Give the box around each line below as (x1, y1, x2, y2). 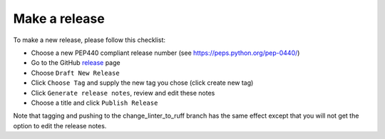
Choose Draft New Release (31, 68, 120, 77)
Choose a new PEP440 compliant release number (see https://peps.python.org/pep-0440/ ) (31, 48, 300, 57)
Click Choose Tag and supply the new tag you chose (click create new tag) (31, 78, 254, 87)
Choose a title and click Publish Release (31, 98, 158, 107)
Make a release (13, 11, 105, 26)
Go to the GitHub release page (31, 58, 120, 67)
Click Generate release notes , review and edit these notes (31, 88, 215, 97)
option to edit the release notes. (13, 121, 107, 130)
